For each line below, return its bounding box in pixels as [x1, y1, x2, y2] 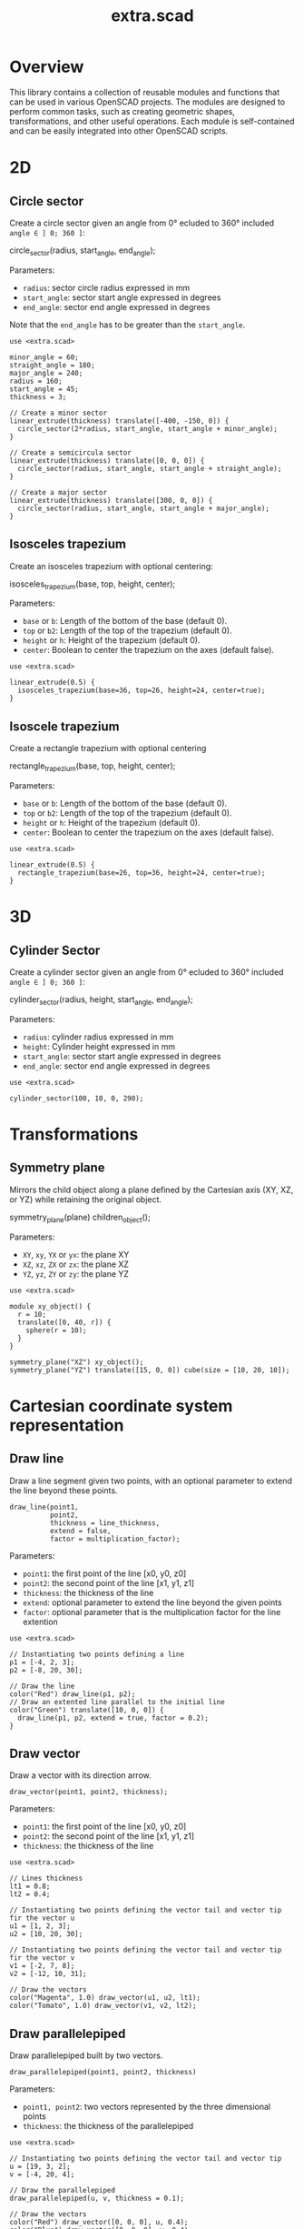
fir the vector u [9, 1913, 75, 1923]
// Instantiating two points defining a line [9, 1650, 184, 1659]
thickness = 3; [9, 392, 67, 401]
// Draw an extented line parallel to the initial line [9, 1697, 225, 1706]
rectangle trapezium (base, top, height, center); [9, 760, 176, 773]
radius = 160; [9, 377, 64, 386]
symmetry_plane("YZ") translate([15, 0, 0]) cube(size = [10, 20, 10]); [9, 1365, 290, 1374]
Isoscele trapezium [9, 718, 120, 734]
